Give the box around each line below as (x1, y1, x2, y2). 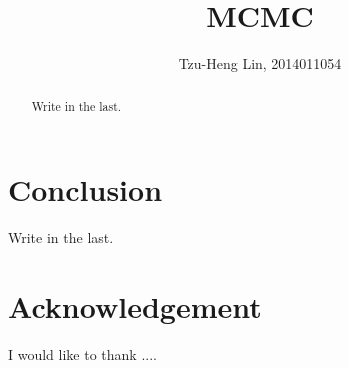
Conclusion (8, 169, 163, 210)
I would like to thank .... (8, 343, 157, 364)
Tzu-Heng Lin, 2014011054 (178, 53, 342, 74)
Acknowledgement (8, 285, 262, 326)
